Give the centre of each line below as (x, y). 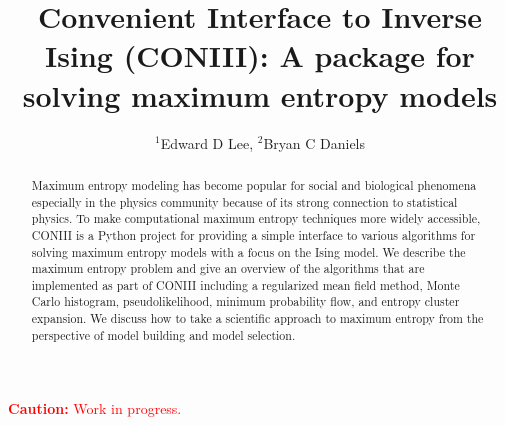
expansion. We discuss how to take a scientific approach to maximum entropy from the (257, 318)
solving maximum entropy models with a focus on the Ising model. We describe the (248, 251)
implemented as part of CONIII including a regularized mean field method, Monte (245, 284)
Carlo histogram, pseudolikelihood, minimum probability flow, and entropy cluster (245, 301)
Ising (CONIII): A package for (260, 55)
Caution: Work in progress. (95, 408)
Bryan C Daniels (314, 142)
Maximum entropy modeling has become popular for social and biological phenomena (254, 184)
